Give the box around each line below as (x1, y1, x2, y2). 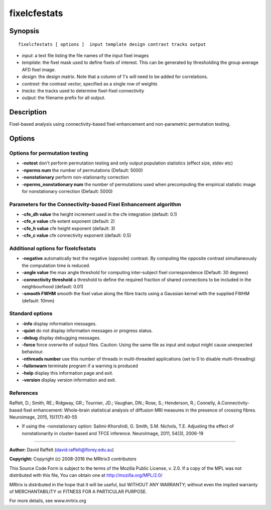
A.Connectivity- (217, 400, 250, 406)
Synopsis (9, 27, 40, 35)
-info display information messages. (22, 320, 97, 326)
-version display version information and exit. (22, 377, 116, 383)
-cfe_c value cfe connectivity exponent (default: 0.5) (22, 232, 131, 238)
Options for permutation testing (9, 149, 89, 156)
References (9, 389, 38, 396)
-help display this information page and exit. (22, 370, 113, 376)
